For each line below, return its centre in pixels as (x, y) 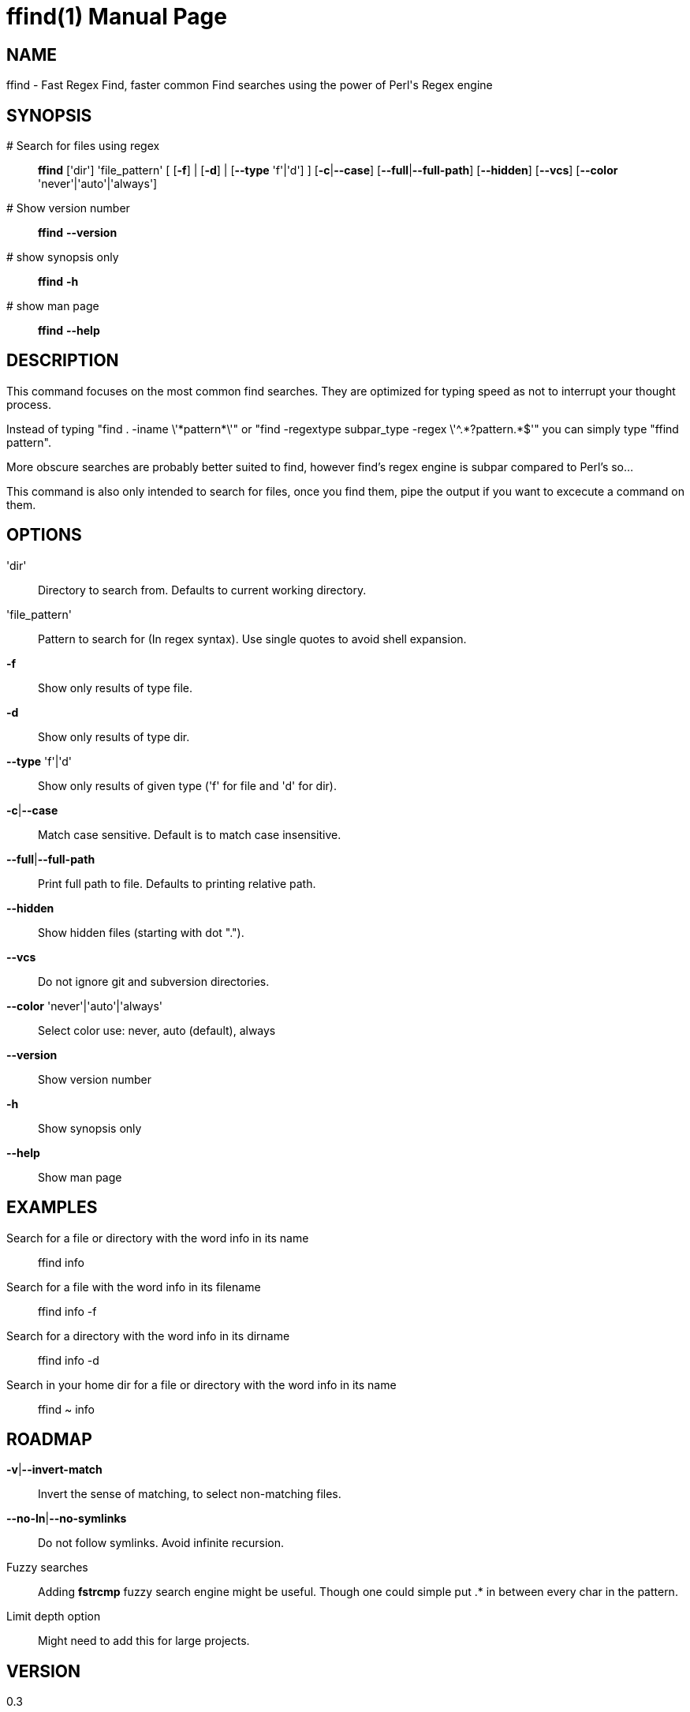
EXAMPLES (52, 1208)
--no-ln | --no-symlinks (67, 1519)
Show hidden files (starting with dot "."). (141, 932)
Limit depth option (54, 1616)
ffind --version (78, 233)
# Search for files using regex (83, 146)
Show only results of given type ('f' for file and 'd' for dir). (187, 785)
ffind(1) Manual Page (117, 17)
